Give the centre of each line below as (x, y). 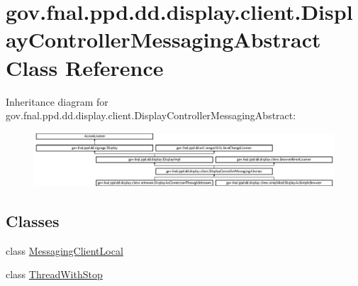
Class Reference (85, 67)
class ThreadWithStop (54, 274)
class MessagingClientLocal (65, 250)
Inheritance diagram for (57, 101)
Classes (33, 220)
